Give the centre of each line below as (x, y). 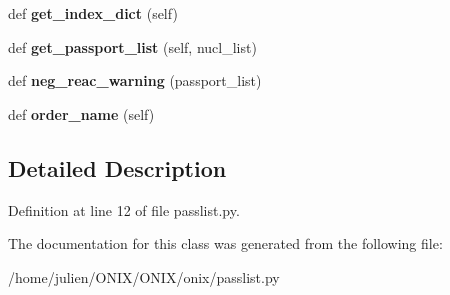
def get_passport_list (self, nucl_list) (132, 46)
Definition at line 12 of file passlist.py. (124, 209)
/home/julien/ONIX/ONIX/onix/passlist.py (144, 276)
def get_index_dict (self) (93, 13)
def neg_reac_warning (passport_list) (135, 80)
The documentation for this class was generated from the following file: (225, 243)
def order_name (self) (81, 113)
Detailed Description (117, 167)
